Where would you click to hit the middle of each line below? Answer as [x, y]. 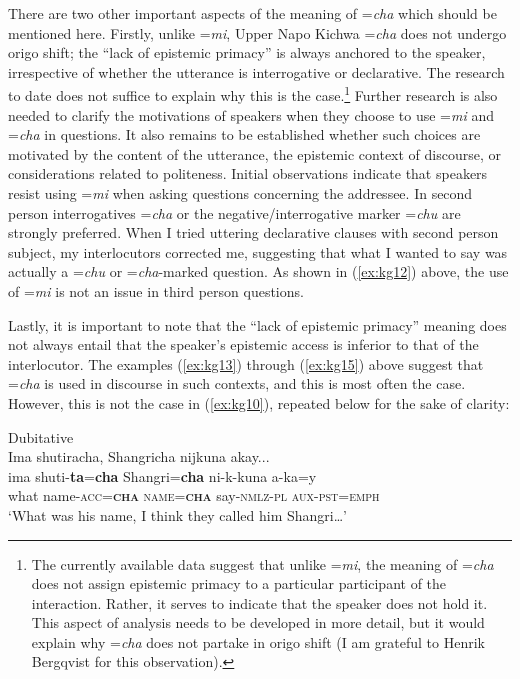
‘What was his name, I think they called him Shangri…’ [177, 514]
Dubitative [41, 436]
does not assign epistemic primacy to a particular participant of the [239, 583]
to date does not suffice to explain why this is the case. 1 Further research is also [253, 94]
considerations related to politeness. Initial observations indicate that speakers [248, 173]
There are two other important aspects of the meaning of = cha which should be [252, 13]
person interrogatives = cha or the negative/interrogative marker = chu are [234, 212]
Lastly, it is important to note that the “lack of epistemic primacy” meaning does [257, 324]
